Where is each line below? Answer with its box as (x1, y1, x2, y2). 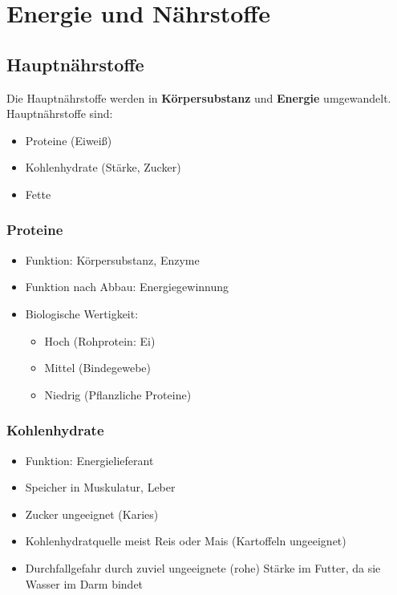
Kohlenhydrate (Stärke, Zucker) (25, 159, 181, 176)
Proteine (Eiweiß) (25, 132, 112, 148)
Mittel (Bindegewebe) (44, 359, 152, 376)
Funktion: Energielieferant (25, 451, 154, 468)
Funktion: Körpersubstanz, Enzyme (25, 251, 200, 268)
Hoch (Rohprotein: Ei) (44, 332, 156, 349)
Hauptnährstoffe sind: (6, 105, 113, 122)
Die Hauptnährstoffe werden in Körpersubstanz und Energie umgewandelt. (6, 89, 391, 106)
